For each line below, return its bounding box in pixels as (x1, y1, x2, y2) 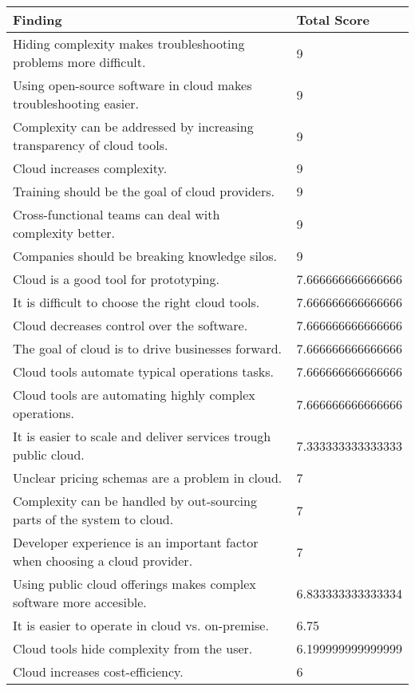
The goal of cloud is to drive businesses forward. (13, 339, 283, 357)
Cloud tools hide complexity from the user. (13, 639, 253, 657)
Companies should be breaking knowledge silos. (13, 247, 278, 265)
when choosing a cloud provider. (13, 551, 193, 570)
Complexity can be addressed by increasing (13, 117, 254, 136)
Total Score (296, 10, 370, 29)
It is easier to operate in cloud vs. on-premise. (13, 616, 269, 634)
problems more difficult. (13, 53, 146, 71)
